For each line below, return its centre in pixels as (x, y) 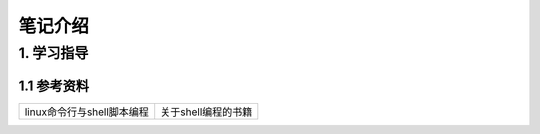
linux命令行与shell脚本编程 (87, 112)
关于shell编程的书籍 (206, 112)
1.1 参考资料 (54, 85)
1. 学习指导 (53, 53)
